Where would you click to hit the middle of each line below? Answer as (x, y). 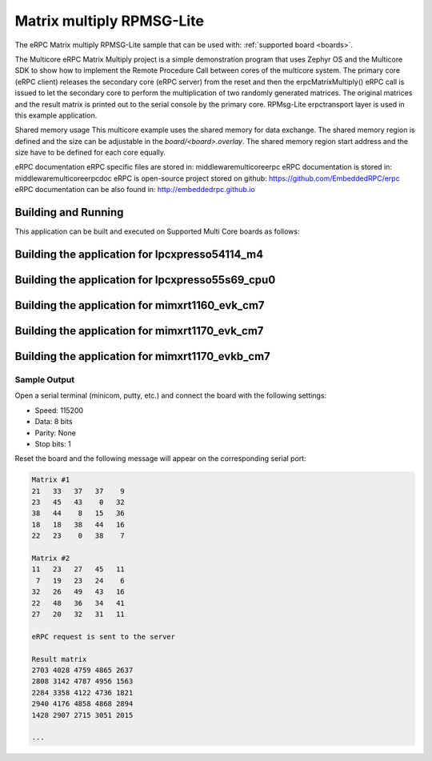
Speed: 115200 (59, 410)
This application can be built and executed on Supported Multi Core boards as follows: (157, 231)
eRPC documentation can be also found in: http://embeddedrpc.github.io (135, 190)
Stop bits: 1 (53, 443)
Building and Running (69, 212)
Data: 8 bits (54, 422)
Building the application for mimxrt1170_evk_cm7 (139, 331)
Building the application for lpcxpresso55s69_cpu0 (145, 280)
